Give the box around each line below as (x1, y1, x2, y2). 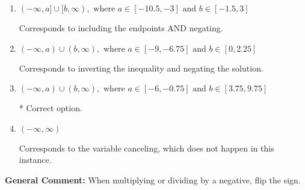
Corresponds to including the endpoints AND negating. (19, 22, 223, 34)
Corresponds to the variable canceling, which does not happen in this (19, 141, 274, 154)
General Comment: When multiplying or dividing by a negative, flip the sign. (5, 173, 301, 186)
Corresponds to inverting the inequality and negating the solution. (19, 61, 263, 74)
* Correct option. (19, 102, 82, 114)
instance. (19, 153, 52, 166)
